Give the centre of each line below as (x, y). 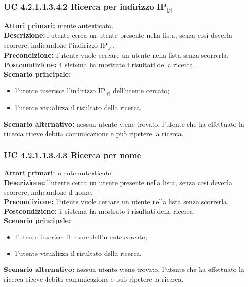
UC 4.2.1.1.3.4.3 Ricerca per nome (73, 155)
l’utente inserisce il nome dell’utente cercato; (81, 237)
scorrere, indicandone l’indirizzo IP (56, 44)
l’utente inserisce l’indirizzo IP (60, 90)
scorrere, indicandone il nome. (48, 192)
